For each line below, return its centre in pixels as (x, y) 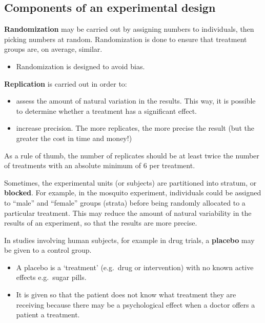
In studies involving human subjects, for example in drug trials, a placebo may (129, 240)
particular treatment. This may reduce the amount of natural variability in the (128, 213)
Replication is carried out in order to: (66, 83)
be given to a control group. (48, 250)
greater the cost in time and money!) (74, 138)
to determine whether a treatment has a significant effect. (106, 110)
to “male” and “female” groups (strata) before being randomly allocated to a (125, 202)
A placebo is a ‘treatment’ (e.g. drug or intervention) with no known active (135, 267)
